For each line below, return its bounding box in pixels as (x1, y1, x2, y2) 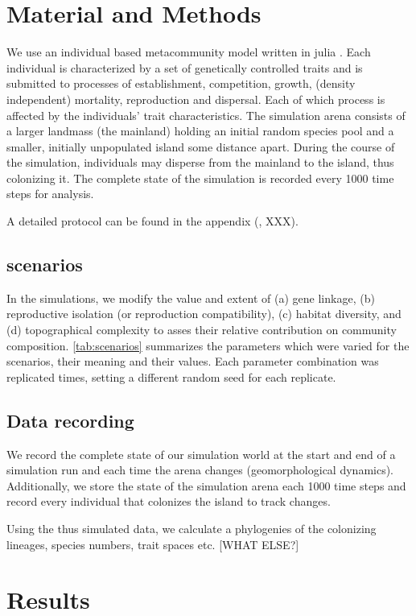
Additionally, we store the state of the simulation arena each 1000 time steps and (6, 477, 406, 494)
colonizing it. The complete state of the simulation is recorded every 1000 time (6, 169, 394, 186)
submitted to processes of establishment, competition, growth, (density (6, 75, 356, 92)
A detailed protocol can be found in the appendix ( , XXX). (6, 213, 299, 229)
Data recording (6, 407, 134, 432)
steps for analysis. (6, 185, 94, 202)
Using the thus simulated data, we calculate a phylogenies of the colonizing (6, 520, 377, 536)
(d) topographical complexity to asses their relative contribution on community (6, 321, 397, 338)
